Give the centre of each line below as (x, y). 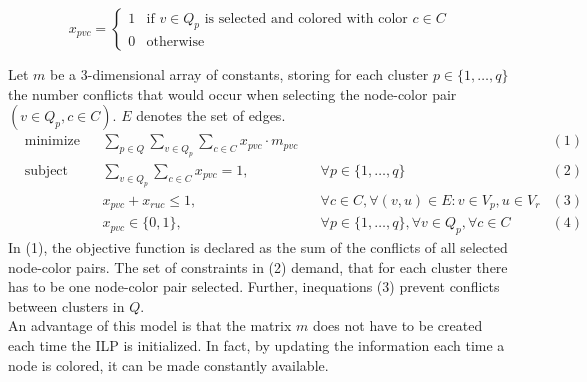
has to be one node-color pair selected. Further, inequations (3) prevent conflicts (254, 286)
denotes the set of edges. (211, 115)
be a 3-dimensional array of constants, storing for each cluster (239, 74)
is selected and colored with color (306, 18)
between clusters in (66, 305)
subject (46, 170)
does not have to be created (397, 325)
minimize (52, 141)
